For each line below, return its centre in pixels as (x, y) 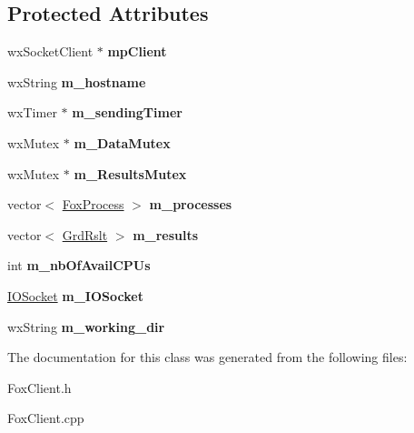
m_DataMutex (122, 142)
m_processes (191, 204)
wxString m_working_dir (86, 326)
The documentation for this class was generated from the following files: (207, 357)
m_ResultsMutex (130, 173)
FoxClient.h (39, 387)
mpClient (137, 51)
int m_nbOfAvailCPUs (79, 265)
